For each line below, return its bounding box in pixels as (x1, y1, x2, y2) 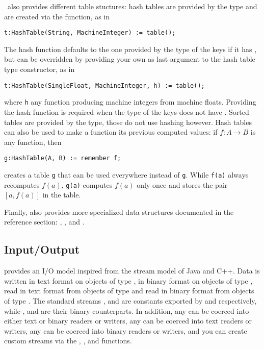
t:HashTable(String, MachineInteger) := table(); (4, 29, 176, 37)
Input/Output (4, 241, 80, 257)
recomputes (4, 179, 40, 190)
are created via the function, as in (4, 11, 110, 21)
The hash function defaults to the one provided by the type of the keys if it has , (4, 43, 257, 54)
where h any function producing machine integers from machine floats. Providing (4, 96, 256, 107)
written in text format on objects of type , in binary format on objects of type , (4, 275, 253, 286)
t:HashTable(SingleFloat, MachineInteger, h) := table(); (4, 82, 205, 89)
